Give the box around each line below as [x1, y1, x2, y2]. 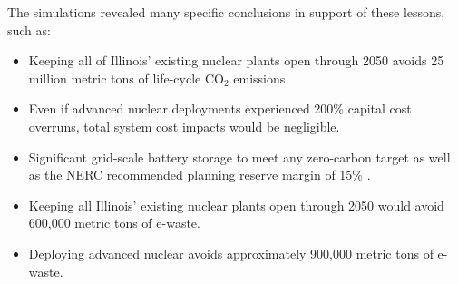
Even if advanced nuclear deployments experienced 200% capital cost [28, 99, 412, 118]
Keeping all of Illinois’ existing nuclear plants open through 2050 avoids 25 [28, 51, 444, 70]
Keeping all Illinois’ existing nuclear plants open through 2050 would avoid [28, 195, 444, 214]
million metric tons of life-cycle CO [28, 68, 224, 87]
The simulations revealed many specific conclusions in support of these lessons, [7, 3, 445, 21]
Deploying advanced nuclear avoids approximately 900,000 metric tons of [28, 243, 434, 262]
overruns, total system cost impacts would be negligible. [28, 116, 340, 135]
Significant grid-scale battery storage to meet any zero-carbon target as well [28, 147, 451, 166]
